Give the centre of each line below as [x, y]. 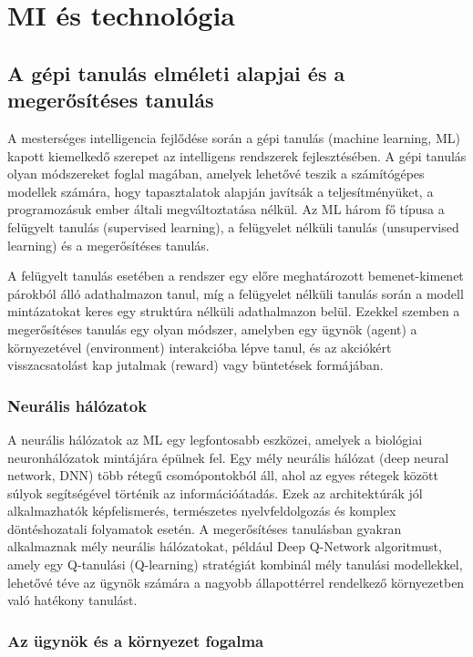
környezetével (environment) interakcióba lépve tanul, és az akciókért [200, 347]
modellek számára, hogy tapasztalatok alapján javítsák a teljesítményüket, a [221, 191]
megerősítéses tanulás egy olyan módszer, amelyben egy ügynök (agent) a [212, 328]
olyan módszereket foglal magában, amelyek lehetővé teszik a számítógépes [216, 174]
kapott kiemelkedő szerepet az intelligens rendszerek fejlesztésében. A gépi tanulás [237, 155]
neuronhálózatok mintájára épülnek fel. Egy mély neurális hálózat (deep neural [228, 457]
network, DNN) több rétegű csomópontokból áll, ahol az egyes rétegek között [223, 475]
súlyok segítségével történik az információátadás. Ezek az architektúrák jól [215, 493]
